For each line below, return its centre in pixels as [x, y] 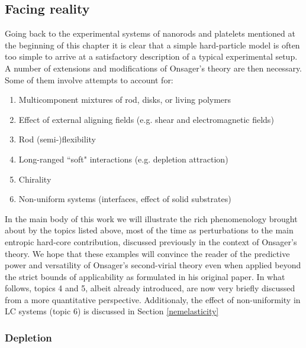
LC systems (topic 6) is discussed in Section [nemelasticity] [112, 311]
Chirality [35, 179]
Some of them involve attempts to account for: [89, 79]
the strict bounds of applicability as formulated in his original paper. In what [145, 276]
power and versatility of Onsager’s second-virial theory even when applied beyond [153, 265]
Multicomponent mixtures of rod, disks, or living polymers [125, 100]
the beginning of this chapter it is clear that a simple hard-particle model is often [152, 45]
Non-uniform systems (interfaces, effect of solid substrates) [125, 199]
